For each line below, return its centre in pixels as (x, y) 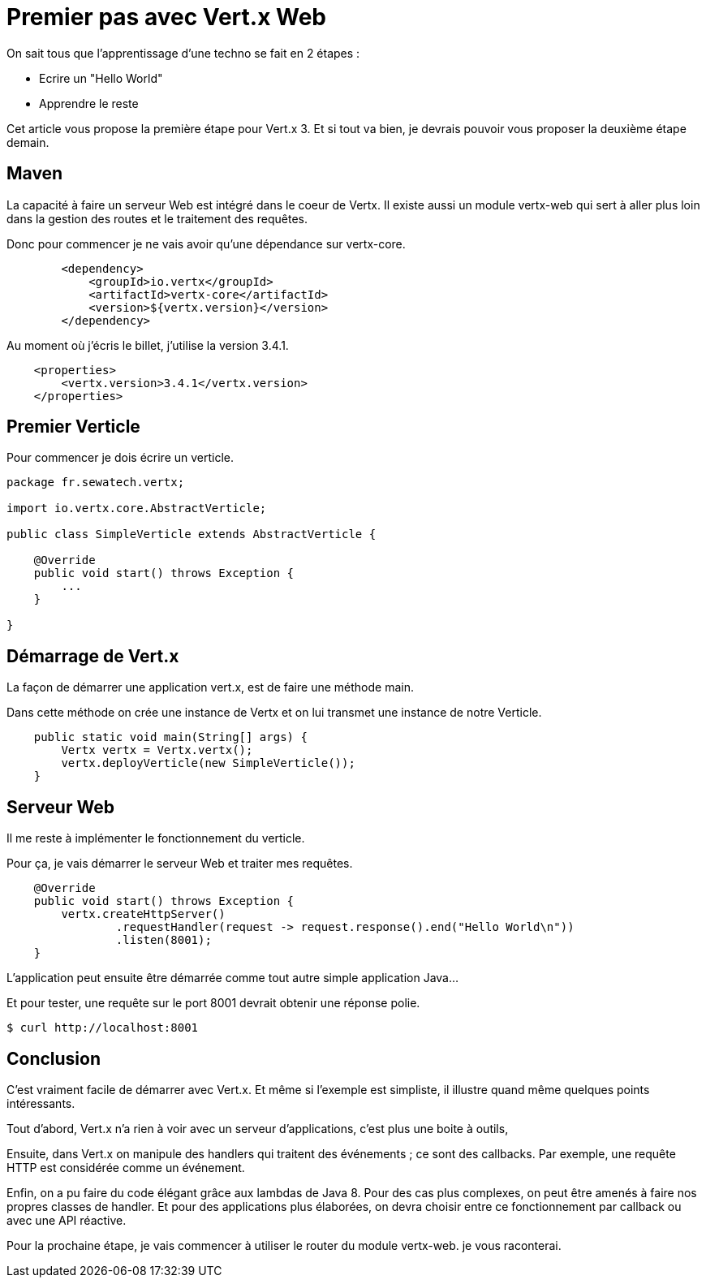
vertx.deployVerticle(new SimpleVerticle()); (208, 763)
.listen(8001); (164, 940)
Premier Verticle (73, 427)
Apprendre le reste (89, 103)
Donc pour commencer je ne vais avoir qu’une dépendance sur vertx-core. (206, 243)
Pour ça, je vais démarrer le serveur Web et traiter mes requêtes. (180, 864)
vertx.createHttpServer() (143, 914)
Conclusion (54, 1058)
